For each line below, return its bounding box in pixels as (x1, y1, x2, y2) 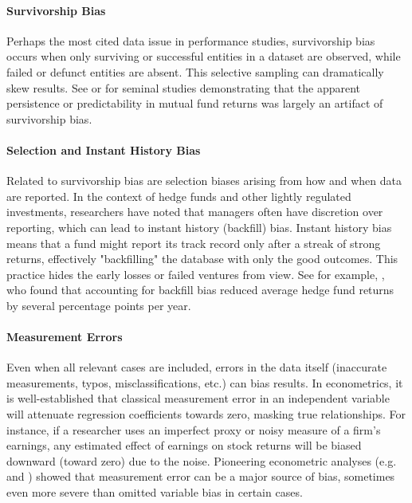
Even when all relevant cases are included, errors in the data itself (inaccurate (6, 359, 387, 375)
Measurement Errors (6, 328, 123, 345)
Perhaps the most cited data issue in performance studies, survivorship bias (6, 32, 375, 49)
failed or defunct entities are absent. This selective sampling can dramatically (6, 63, 384, 80)
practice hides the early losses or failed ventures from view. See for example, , (6, 265, 385, 282)
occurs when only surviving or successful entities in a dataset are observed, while (6, 48, 401, 65)
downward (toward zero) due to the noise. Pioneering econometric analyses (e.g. (6, 452, 397, 469)
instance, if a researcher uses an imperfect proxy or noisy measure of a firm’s (6, 421, 381, 438)
